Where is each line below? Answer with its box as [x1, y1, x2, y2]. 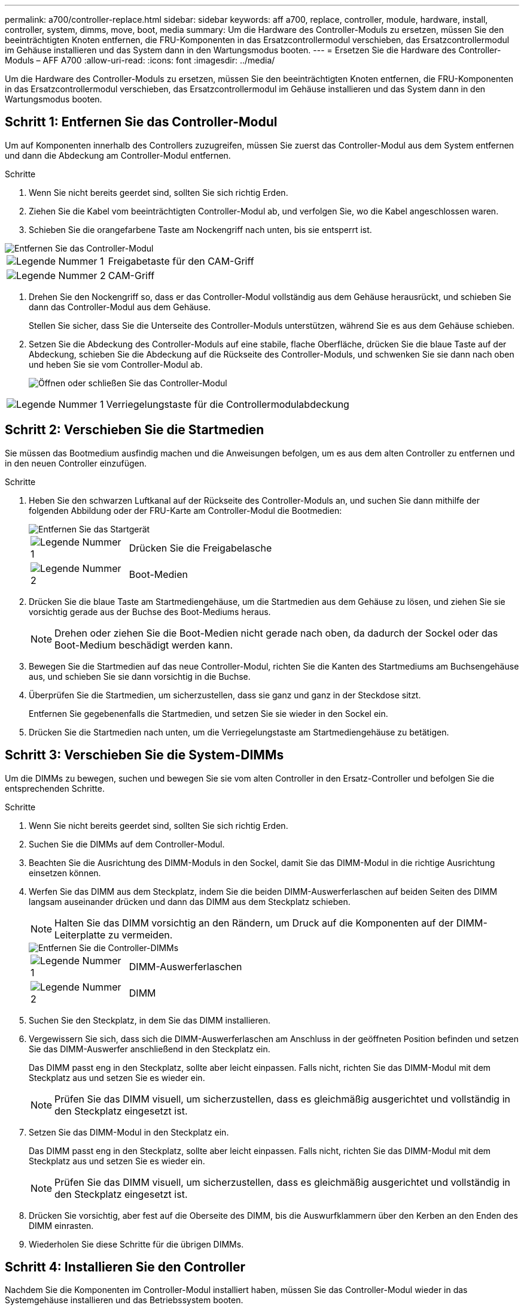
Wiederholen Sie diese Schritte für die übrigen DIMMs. [29, 1239, 244, 1249]
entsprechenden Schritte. [5, 783, 105, 794]
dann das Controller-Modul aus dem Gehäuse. [29, 301, 211, 312]
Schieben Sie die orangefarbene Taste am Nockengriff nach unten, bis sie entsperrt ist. [29, 224, 372, 235]
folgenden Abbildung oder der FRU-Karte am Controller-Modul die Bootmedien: [29, 505, 342, 516]
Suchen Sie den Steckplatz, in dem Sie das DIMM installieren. [29, 1015, 270, 1025]
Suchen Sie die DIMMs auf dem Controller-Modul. [29, 838, 225, 849]
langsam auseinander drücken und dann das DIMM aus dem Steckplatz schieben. [29, 896, 351, 907]
